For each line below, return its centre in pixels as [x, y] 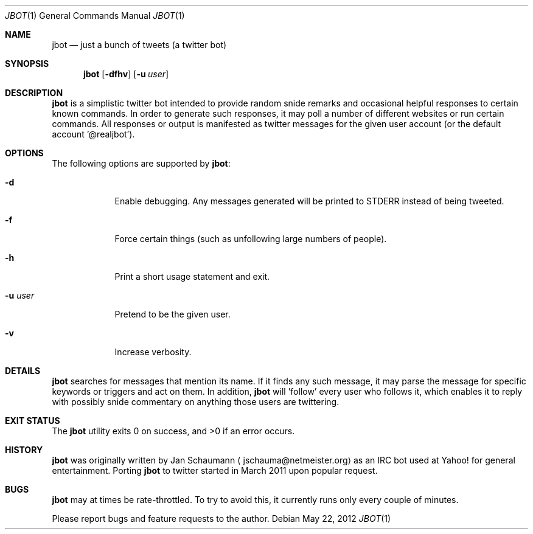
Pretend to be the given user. [172, 314]
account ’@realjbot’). [93, 134]
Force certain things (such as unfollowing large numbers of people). [251, 239]
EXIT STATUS [33, 421]
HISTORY [24, 450]
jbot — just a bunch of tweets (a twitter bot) [139, 45]
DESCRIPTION [34, 93]
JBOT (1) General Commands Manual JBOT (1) [95, 16]
